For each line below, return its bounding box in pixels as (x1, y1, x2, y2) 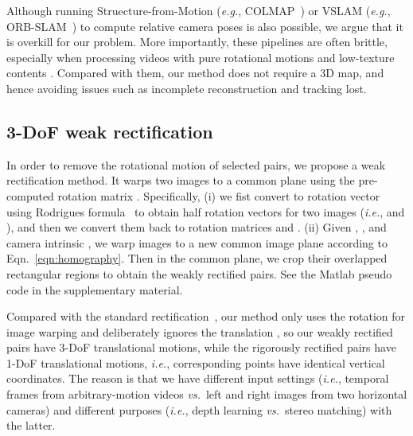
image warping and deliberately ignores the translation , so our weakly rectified (6, 323, 393, 340)
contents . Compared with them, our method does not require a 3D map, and (6, 64, 384, 81)
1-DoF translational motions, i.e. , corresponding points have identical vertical (6, 354, 385, 371)
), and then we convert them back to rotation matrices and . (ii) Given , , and (6, 219, 387, 236)
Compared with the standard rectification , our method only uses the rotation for (6, 308, 406, 325)
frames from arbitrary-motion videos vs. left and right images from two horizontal (6, 386, 407, 403)
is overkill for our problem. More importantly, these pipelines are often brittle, (6, 33, 388, 50)
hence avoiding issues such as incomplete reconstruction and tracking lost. (6, 80, 367, 96)
